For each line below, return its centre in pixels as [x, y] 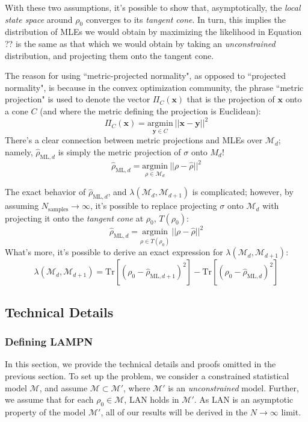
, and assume [63, 387]
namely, [19, 151]
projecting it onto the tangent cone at [74, 218]
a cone [17, 110]
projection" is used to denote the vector [78, 99]
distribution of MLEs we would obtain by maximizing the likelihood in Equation [153, 32]
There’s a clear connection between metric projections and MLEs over [134, 140]
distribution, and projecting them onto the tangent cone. [109, 55]
